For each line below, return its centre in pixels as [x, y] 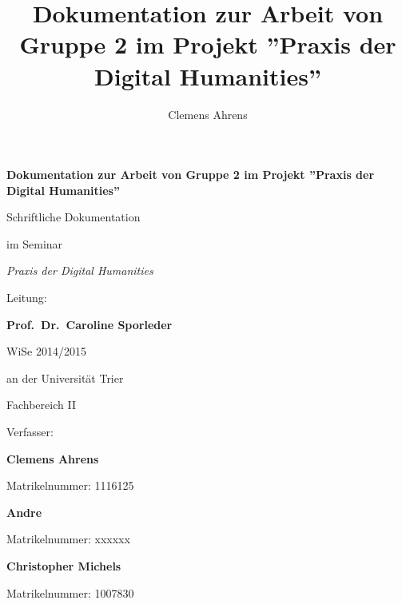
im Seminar [35, 243]
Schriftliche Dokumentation [74, 217]
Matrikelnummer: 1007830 [70, 592]
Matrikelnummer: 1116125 [70, 485]
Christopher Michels [64, 566]
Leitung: [27, 298]
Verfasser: [30, 432]
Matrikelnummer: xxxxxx [68, 539]
